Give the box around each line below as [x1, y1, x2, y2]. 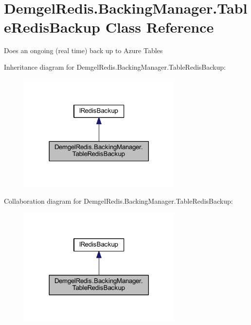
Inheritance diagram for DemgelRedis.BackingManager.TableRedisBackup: [4, 61, 226, 72]
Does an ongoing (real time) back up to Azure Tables [4, 45, 163, 56]
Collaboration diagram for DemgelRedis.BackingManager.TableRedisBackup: [4, 195, 233, 206]
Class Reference [105, 17, 214, 37]
